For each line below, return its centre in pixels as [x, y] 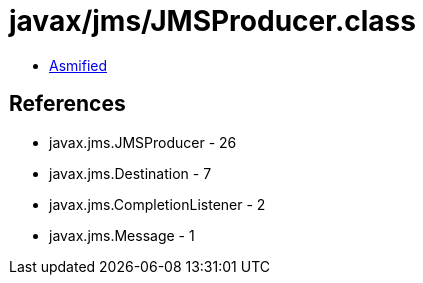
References [67, 104]
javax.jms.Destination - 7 [130, 173]
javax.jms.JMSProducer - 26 [143, 142]
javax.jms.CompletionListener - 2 [157, 204]
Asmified [78, 65]
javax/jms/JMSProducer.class [212, 21]
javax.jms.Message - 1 [122, 235]
